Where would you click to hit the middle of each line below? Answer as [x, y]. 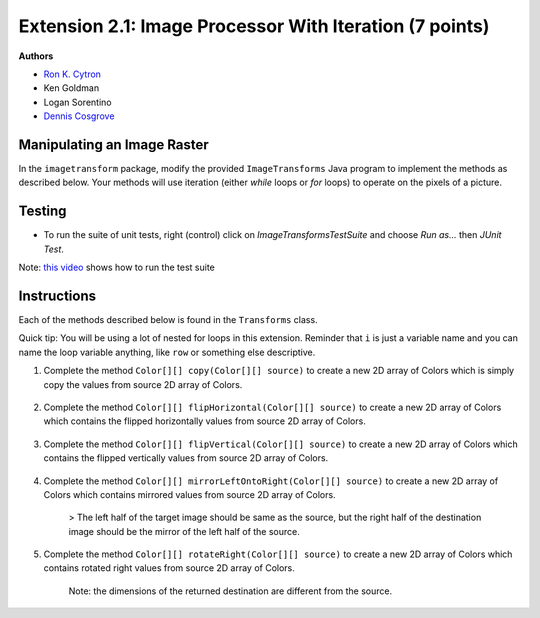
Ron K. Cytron [72, 74]
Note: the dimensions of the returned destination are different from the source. [230, 591]
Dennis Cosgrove [79, 116]
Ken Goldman [71, 88]
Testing [42, 211]
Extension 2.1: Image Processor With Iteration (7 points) [254, 26]
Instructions [57, 295]
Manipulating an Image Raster [113, 144]
